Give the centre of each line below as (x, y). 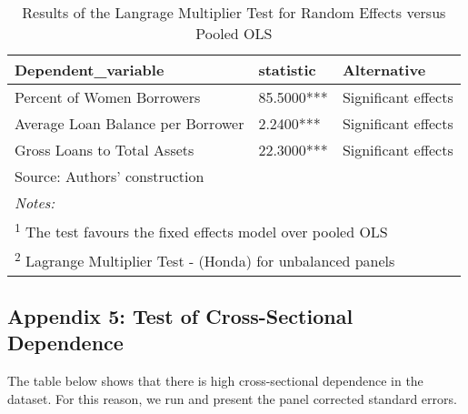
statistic (287, 70)
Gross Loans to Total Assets (105, 150)
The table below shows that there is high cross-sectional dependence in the (215, 381)
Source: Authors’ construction (110, 176)
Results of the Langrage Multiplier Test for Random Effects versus (234, 12)
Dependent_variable (90, 70)
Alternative (384, 70)
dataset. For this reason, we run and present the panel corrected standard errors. (232, 398)
